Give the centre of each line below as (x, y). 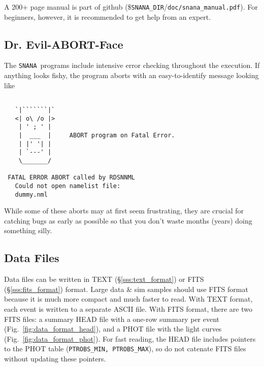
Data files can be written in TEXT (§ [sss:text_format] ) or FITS (104, 279)
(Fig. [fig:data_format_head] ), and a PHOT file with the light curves (113, 329)
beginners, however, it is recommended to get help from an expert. (108, 16)
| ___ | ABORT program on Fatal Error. (97, 135)
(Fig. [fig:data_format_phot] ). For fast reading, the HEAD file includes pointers (130, 338)
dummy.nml (31, 194)
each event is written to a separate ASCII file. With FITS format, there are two (128, 308)
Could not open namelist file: (68, 186)
